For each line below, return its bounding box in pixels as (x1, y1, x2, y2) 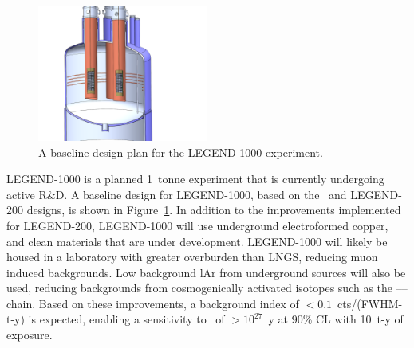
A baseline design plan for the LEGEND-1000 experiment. (38, 143, 323, 160)
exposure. (6, 326, 53, 343)
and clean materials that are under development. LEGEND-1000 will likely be (6, 233, 388, 249)
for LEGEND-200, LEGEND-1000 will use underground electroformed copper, (6, 217, 388, 233)
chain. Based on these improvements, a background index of (6, 295, 299, 311)
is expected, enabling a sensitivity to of (28, 311, 225, 327)
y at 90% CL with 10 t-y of (268, 311, 404, 327)
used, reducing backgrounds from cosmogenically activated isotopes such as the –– (6, 280, 408, 296)
